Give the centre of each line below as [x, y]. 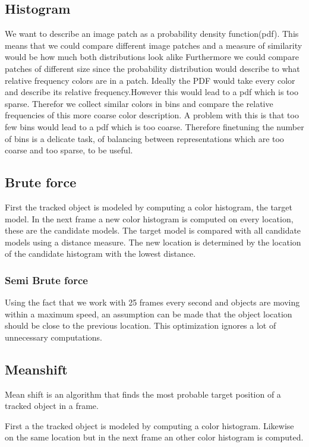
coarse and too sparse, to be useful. [69, 150]
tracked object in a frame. [52, 406]
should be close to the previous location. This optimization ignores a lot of [141, 325]
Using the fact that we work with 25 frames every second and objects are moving [152, 302]
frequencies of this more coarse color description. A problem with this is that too [152, 115]
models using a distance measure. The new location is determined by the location [153, 242]
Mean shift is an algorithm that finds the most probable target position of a [143, 394]
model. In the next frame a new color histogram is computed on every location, [149, 218]
